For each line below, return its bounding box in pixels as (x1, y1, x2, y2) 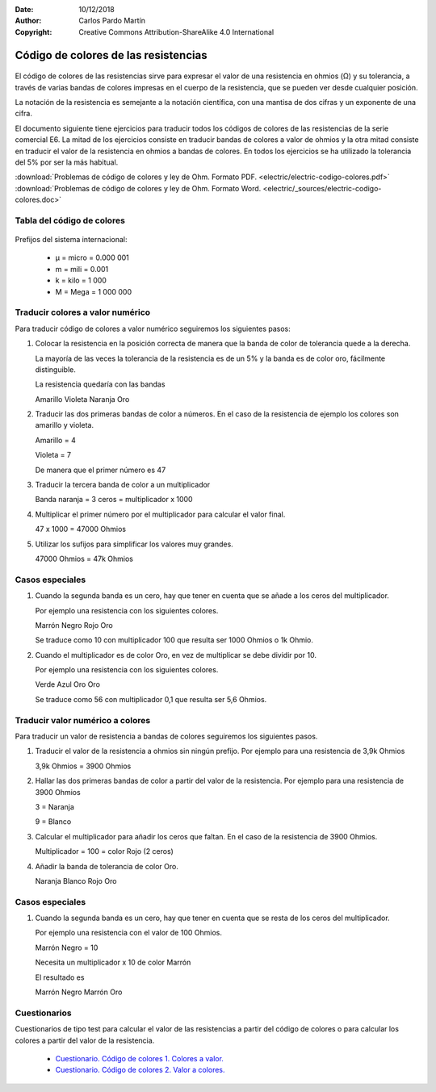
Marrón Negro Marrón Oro (35, 987, 123, 997)
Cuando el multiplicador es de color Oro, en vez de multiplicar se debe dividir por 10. (35, 650, 317, 659)
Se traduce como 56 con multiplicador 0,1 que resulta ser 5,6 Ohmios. (35, 694, 267, 704)
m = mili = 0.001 (55, 264, 109, 274)
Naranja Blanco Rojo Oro (35, 876, 117, 885)
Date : (15, 5, 34, 14)
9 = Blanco (35, 817, 72, 826)
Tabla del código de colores (15, 215, 125, 226)
